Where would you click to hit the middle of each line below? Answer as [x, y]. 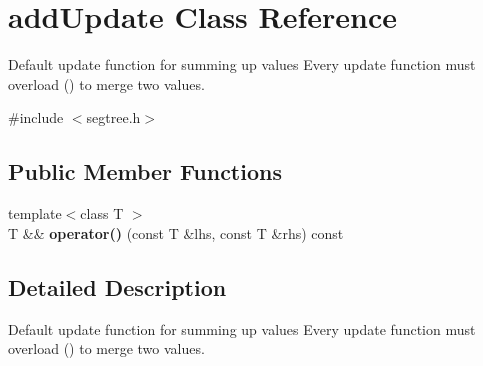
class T [102, 213]
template [35, 213]
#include [36, 117]
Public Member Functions [145, 171]
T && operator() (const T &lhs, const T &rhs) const [176, 232]
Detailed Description [117, 286]
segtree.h [113, 117]
